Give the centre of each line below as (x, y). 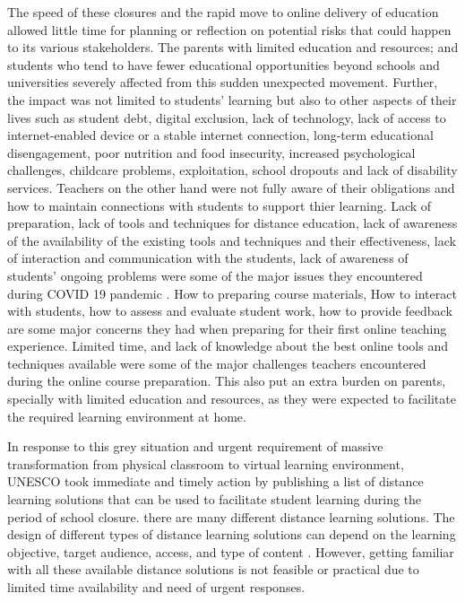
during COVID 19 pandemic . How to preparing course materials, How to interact (232, 293)
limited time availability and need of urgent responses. (156, 587)
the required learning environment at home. (127, 416)
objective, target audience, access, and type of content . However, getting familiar (231, 551)
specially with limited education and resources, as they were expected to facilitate (232, 399)
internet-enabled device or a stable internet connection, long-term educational (220, 135)
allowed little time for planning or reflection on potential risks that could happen (229, 29)
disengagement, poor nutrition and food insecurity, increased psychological (211, 152)
